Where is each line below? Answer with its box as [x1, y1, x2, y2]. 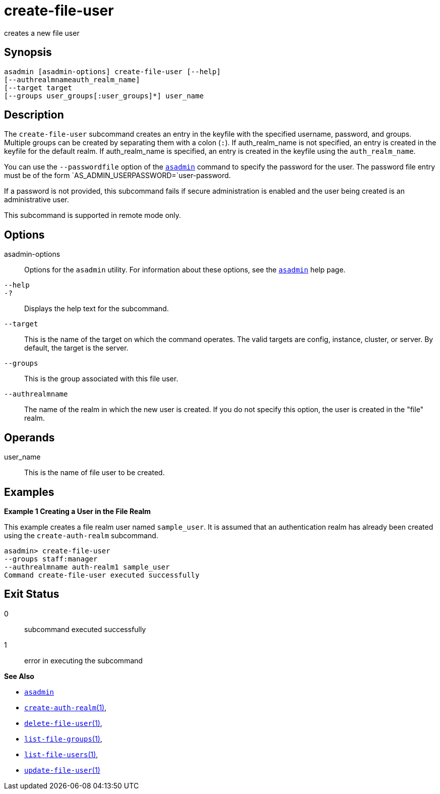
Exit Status [4, 588, 59, 601]
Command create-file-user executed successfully [4, 571, 200, 579]
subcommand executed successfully [24, 625, 146, 634]
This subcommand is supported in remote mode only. [4, 211, 181, 220]
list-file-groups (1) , [24, 734, 102, 743]
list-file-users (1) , [24, 750, 98, 759]
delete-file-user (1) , [24, 718, 102, 727]
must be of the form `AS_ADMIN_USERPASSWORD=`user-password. [4, 171, 231, 180]
